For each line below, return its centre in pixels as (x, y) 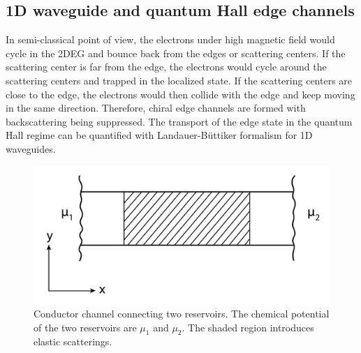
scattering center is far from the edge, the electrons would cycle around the (166, 67)
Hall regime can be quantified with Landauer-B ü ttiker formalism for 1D (159, 135)
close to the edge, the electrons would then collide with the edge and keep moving (180, 94)
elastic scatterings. (73, 341)
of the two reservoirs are (85, 327)
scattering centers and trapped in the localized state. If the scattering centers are (179, 80)
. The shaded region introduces (248, 327)
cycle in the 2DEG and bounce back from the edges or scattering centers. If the (176, 53)
